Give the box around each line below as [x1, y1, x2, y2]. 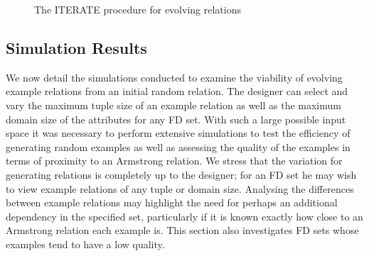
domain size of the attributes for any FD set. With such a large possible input [6, 111, 346, 126]
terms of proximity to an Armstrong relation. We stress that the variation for [6, 153, 343, 168]
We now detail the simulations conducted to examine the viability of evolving [6, 69, 343, 84]
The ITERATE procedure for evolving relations [34, 2, 241, 16]
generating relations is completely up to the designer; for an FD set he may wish [6, 167, 357, 182]
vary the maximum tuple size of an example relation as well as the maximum [6, 97, 341, 112]
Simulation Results [6, 36, 147, 58]
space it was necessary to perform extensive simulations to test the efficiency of [6, 126, 351, 140]
